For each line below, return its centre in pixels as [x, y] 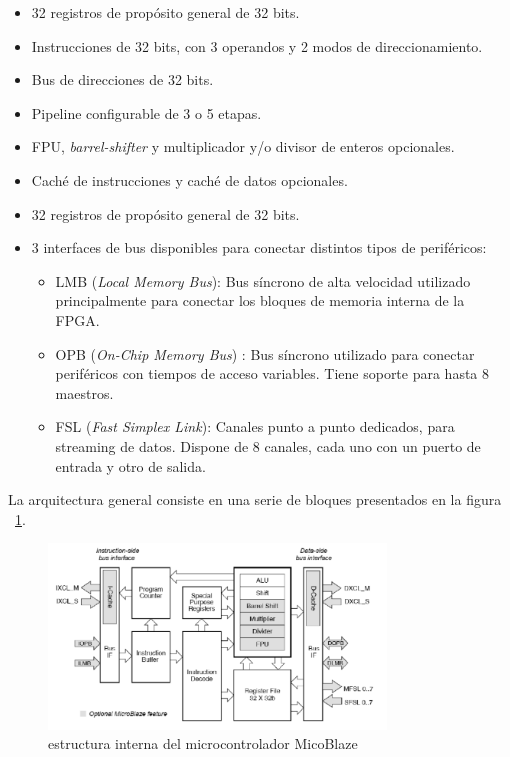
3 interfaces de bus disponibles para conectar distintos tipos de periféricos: [259, 247]
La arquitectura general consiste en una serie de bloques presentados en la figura [255, 499]
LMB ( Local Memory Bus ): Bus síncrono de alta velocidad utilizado [263, 280]
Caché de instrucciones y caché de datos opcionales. [189, 179]
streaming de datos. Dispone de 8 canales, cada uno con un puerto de [268, 445]
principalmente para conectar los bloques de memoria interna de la [260, 300]
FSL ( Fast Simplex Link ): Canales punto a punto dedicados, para [255, 426]
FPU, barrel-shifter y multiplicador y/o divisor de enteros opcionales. [243, 146]
